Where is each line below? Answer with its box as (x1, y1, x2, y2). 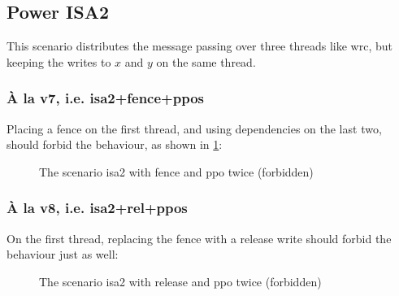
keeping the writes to (7, 53, 111, 70)
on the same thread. (156, 53, 256, 70)
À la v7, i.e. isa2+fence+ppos (7, 88, 204, 108)
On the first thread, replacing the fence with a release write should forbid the (7, 229, 392, 246)
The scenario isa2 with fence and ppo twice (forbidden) (39, 163, 314, 180)
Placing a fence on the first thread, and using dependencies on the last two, (7, 120, 382, 137)
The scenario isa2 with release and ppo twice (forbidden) (39, 272, 322, 289)
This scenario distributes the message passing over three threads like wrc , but (7, 37, 392, 54)
